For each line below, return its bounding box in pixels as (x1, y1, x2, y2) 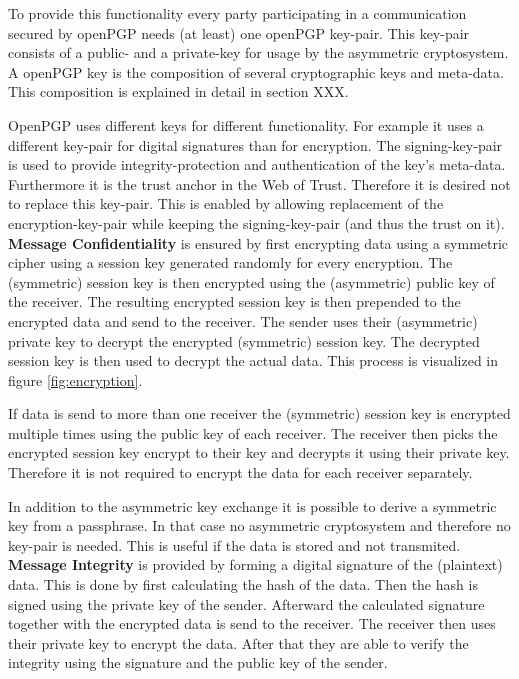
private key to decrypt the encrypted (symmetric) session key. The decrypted (8, 330, 480, 351)
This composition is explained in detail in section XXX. (8, 81, 349, 102)
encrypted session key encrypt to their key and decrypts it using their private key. (8, 442, 510, 463)
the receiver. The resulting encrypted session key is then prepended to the (8, 291, 461, 312)
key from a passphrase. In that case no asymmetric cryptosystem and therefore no (8, 515, 511, 536)
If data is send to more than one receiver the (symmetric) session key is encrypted (8, 403, 511, 424)
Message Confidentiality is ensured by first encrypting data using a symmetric (8, 232, 509, 253)
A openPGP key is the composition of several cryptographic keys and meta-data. (8, 61, 504, 82)
